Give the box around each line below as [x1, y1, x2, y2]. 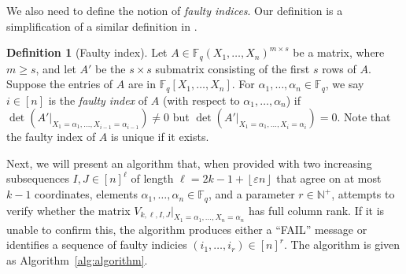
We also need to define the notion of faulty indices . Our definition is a [6, 2, 343, 18]
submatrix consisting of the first [155, 60, 310, 76]
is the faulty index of [48, 91, 148, 108]
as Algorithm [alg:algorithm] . [6, 251, 148, 268]
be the [95, 60, 126, 76]
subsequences [6, 170, 69, 187]
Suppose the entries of [6, 76, 113, 92]
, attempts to [331, 186, 395, 202]
